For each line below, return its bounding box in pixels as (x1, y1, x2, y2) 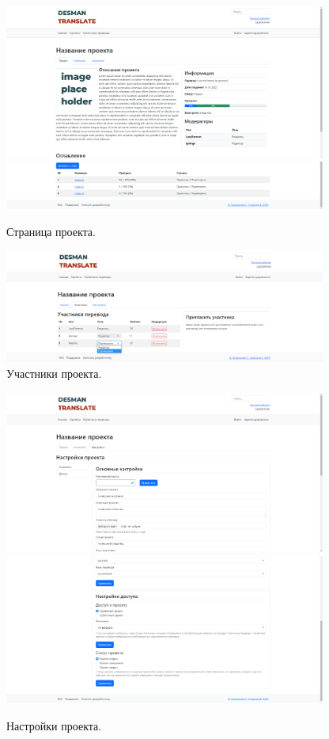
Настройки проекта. (6, 717, 102, 733)
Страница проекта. (6, 223, 96, 239)
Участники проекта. (6, 364, 102, 381)
